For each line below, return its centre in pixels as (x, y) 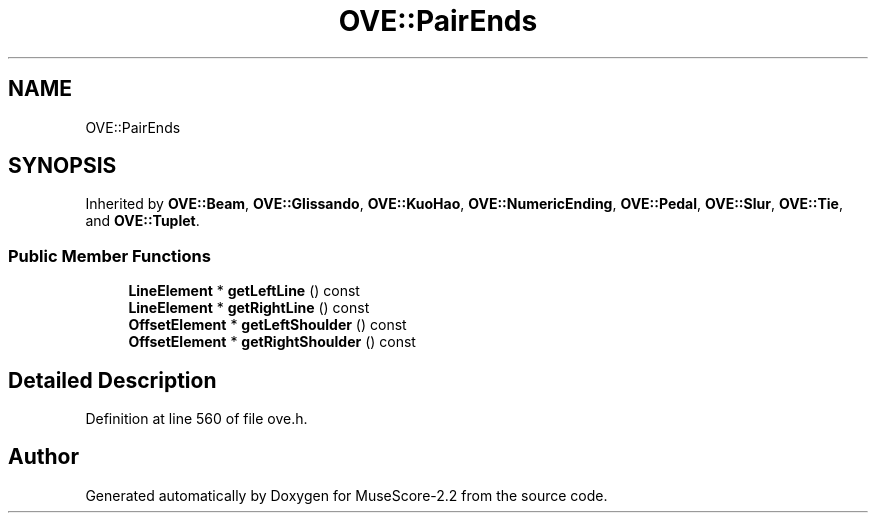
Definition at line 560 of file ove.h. (196, 419)
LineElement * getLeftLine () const (244, 291)
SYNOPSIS (62, 166)
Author (43, 457)
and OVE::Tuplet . (142, 221)
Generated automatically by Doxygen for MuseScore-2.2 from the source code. (346, 495)
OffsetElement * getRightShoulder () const (272, 342)
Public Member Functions (109, 255)
